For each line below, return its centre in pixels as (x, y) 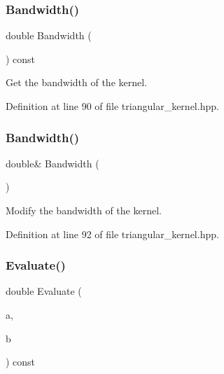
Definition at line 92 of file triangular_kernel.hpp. (112, 234)
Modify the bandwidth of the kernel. (84, 210)
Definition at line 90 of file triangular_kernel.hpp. (112, 106)
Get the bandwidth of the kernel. (76, 82)
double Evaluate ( (44, 291)
